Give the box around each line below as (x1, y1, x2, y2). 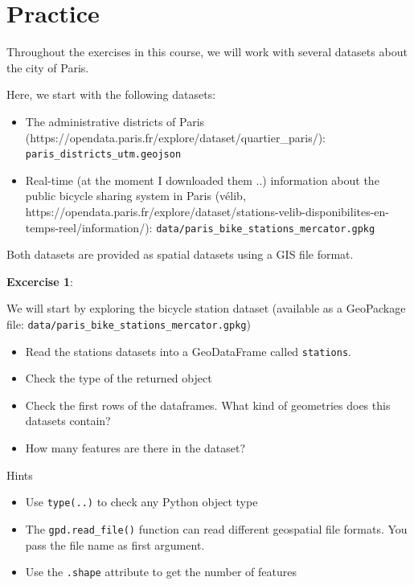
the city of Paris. (6, 59, 89, 76)
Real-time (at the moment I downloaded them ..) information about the (25, 171, 379, 188)
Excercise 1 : (6, 272, 73, 289)
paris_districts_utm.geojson (25, 149, 182, 161)
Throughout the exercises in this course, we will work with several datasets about (6, 43, 408, 60)
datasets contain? (25, 412, 111, 429)
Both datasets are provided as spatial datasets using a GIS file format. (6, 246, 354, 263)
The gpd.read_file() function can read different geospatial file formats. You (25, 520, 408, 537)
